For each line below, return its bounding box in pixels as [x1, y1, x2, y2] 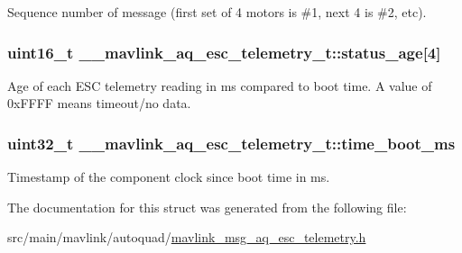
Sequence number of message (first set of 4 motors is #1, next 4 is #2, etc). [7, 3, 427, 21]
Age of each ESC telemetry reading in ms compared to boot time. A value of [7, 76, 432, 95]
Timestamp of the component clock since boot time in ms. [7, 167, 330, 186]
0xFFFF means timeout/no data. [7, 94, 191, 113]
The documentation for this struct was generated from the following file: [7, 197, 407, 216]
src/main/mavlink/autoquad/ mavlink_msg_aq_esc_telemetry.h [7, 228, 366, 247]
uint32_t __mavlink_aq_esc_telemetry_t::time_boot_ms [7, 131, 456, 154]
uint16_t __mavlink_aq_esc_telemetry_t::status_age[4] [7, 41, 441, 63]
